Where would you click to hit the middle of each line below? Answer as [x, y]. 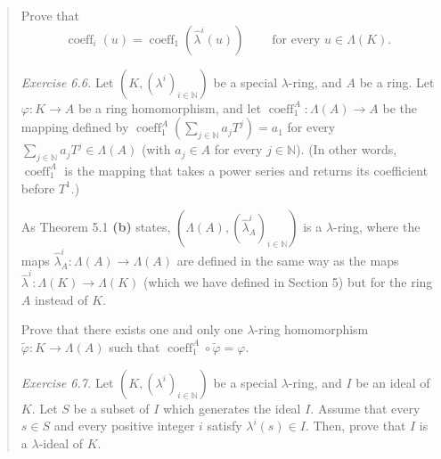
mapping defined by [75, 127]
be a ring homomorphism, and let [170, 107]
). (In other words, [347, 149]
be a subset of [111, 408]
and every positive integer [124, 426]
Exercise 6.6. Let [67, 82]
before [38, 188]
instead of [61, 299]
